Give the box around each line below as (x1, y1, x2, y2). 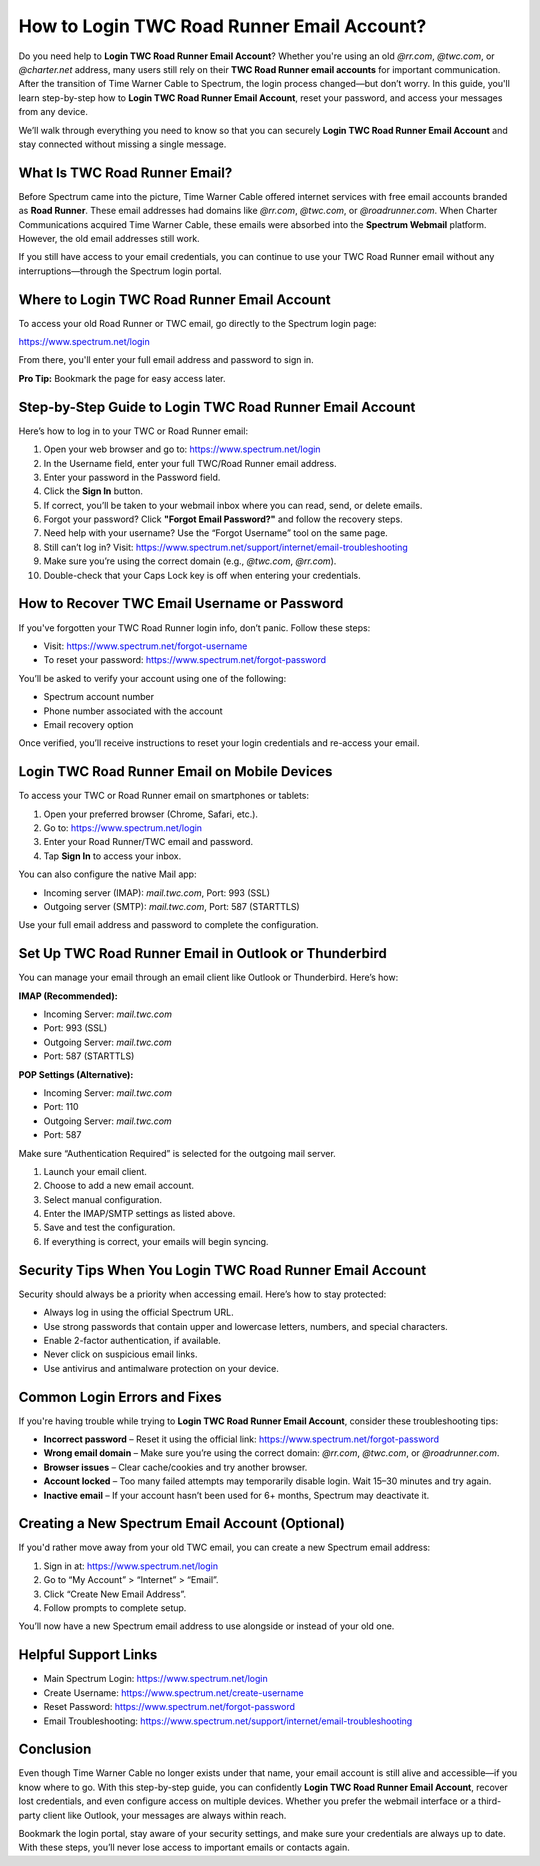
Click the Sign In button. (43, 485, 144, 497)
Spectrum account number (43, 691, 155, 703)
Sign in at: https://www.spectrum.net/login (43, 1560, 219, 1572)
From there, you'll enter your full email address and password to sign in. (18, 354, 314, 366)
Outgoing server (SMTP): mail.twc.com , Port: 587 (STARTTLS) (43, 900, 300, 912)
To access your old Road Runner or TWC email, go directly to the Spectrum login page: (18, 317, 377, 329)
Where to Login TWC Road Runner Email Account (18, 291, 331, 308)
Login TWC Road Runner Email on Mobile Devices (18, 763, 333, 780)
